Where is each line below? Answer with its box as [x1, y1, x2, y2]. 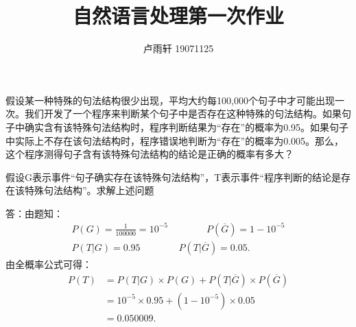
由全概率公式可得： [5, 257, 92, 271]
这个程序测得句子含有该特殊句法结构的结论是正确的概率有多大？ [5, 147, 294, 161]
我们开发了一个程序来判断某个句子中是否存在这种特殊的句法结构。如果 [24, 106, 342, 121]
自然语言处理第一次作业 [72, 1, 284, 29]
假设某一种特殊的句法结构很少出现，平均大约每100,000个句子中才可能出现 [5, 93, 335, 107]
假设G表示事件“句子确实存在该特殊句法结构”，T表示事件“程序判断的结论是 [5, 169, 341, 184]
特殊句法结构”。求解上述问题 [24, 183, 154, 197]
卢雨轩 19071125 [143, 41, 214, 56]
